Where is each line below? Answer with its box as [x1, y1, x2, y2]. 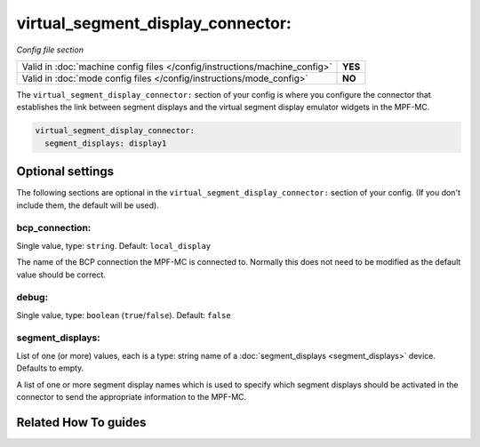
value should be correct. [16, 269, 107, 280]
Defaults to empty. [16, 363, 84, 373]
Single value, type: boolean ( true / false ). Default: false [16, 309, 231, 320]
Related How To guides [16, 414, 147, 430]
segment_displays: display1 [44, 138, 167, 148]
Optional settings [16, 164, 115, 180]
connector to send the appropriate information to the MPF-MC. [16, 391, 247, 402]
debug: [16, 291, 49, 304]
